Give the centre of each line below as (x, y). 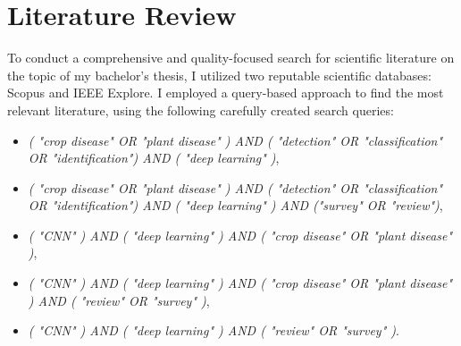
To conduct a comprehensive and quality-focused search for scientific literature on (231, 58)
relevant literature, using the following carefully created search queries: (201, 110)
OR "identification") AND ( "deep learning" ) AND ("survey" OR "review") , (235, 205)
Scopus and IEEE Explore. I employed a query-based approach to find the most (226, 93)
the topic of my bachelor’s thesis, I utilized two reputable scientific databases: (219, 75)
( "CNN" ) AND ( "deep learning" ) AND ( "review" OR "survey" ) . (214, 330)
